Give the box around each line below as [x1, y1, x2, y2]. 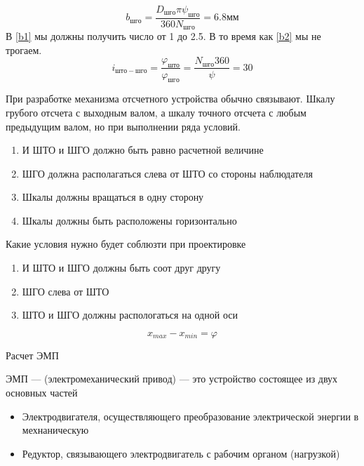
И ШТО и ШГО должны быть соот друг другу [22, 260, 221, 275]
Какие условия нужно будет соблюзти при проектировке [6, 237, 246, 251]
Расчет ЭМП [6, 347, 59, 362]
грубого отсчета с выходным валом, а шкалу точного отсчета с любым [6, 105, 306, 119]
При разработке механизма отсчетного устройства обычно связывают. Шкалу [6, 91, 335, 106]
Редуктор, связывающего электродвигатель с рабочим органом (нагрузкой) [22, 446, 340, 460]
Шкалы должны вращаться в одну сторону [22, 189, 204, 204]
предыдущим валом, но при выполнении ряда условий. [6, 119, 241, 133]
